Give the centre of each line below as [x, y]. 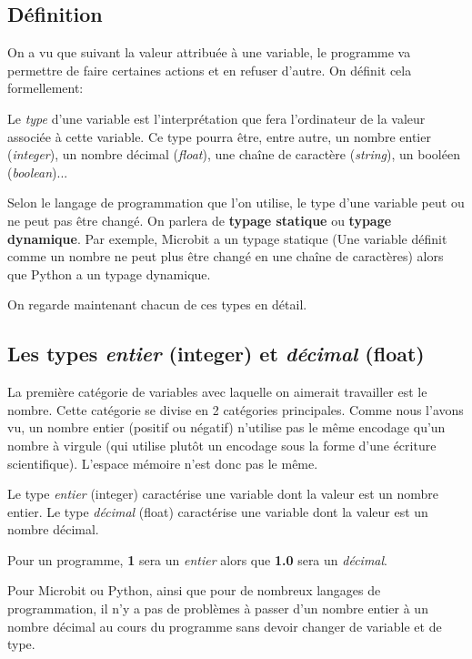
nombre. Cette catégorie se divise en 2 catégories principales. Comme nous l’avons [236, 409]
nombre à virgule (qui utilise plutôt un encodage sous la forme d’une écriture [222, 445]
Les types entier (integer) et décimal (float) [216, 354]
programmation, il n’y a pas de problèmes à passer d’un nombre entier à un [218, 608]
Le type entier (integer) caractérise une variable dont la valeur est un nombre [223, 494]
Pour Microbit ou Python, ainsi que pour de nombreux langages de [194, 590]
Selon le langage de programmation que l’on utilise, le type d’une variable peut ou [236, 203]
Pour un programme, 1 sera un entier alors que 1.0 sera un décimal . [197, 559]
